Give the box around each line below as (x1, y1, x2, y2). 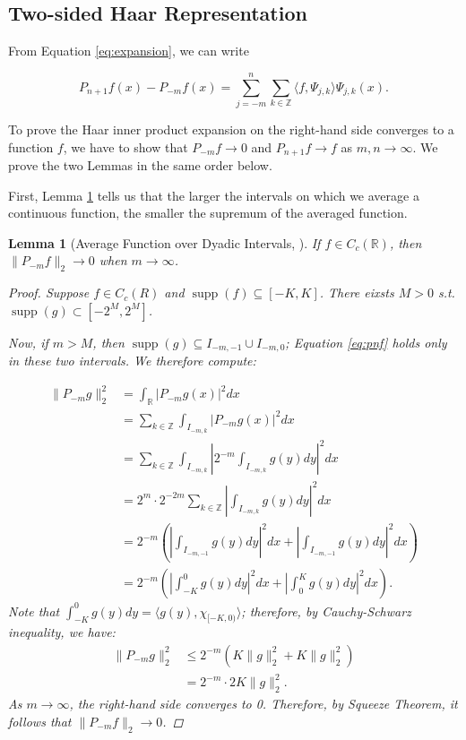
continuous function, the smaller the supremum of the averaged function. (8, 203, 408, 222)
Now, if (8, 332, 48, 351)
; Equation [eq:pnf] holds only (285, 332, 447, 351)
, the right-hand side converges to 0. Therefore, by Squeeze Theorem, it (69, 694, 458, 713)
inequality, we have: (8, 623, 116, 641)
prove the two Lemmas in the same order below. (8, 155, 272, 174)
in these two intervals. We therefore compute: (8, 351, 256, 370)
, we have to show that (63, 137, 188, 156)
